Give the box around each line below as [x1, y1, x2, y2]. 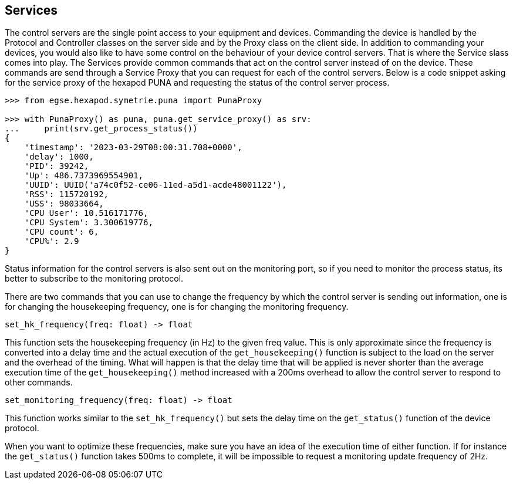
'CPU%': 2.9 [24, 236, 79, 246]
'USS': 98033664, [24, 199, 104, 209]
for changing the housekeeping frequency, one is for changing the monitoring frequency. [5, 302, 349, 312]
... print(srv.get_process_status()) [5, 124, 198, 134]
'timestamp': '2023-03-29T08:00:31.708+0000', [24, 143, 242, 153]
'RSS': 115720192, [24, 189, 109, 199]
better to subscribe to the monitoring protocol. [5, 273, 184, 284]
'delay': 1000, [24, 152, 94, 162]
